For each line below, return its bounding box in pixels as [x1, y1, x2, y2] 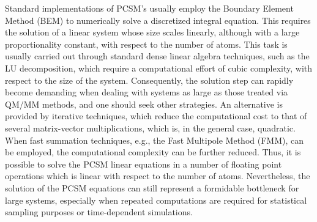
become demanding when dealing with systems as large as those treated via [5, 86, 288, 98]
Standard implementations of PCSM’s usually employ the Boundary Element [5, 2, 294, 14]
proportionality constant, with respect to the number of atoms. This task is [5, 37, 288, 50]
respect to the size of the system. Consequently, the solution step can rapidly [5, 73, 294, 86]
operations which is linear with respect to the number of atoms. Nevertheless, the [5, 169, 310, 182]
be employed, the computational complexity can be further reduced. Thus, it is [5, 146, 301, 158]
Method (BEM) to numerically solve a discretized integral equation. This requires [5, 13, 311, 26]
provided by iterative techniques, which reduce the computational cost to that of [5, 109, 307, 122]
